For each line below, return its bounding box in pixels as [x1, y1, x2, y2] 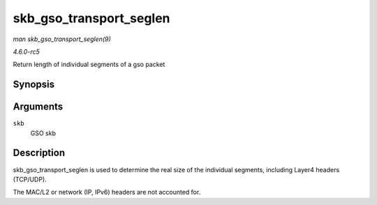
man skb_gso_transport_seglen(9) [13, 35, 111, 43]
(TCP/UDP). [13, 175, 47, 183]
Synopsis [13, 79, 55, 91]
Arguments [13, 101, 64, 113]
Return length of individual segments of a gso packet [13, 60, 165, 69]
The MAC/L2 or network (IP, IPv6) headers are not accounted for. [13, 188, 201, 197]
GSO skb [30, 129, 56, 137]
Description [13, 147, 66, 159]
